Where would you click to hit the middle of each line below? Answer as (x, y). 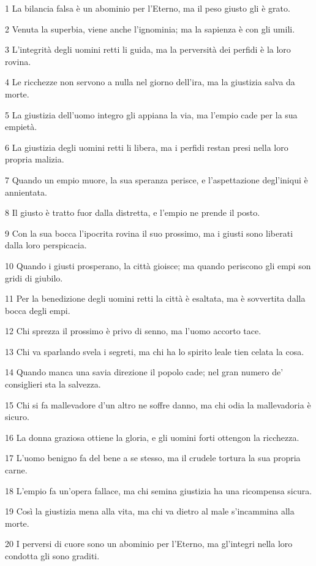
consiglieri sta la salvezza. (53, 384)
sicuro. (17, 417)
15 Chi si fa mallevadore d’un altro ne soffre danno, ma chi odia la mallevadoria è (158, 404)
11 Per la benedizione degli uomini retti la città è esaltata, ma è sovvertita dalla (155, 298)
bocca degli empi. (38, 310)
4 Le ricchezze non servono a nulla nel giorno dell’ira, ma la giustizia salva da (150, 82)
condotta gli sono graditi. (52, 556)
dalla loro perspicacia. (46, 245)
